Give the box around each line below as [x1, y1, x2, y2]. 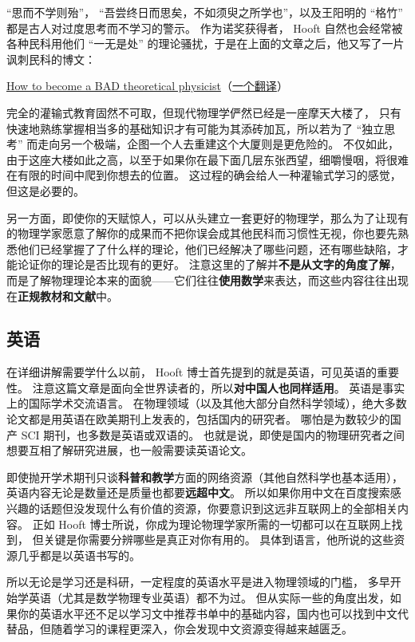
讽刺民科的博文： [6, 50, 96, 67]
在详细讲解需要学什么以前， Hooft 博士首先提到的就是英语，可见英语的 [6, 364, 377, 380]
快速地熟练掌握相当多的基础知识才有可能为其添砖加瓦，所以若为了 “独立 [6, 120, 385, 136]
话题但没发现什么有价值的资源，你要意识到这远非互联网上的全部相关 [39, 500, 397, 517]
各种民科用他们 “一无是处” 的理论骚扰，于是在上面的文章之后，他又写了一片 [6, 35, 405, 52]
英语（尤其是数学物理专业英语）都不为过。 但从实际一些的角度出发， [28, 589, 390, 606]
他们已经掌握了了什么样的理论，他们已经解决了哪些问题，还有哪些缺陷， [17, 240, 397, 257]
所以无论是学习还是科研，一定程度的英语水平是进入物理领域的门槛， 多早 [6, 573, 390, 590]
